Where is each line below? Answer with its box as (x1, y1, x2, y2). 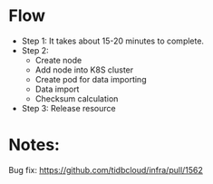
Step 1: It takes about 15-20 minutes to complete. (21, 35, 205, 46)
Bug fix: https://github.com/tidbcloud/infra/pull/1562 (8, 164, 203, 175)
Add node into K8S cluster (34, 64, 134, 75)
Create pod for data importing (34, 73, 147, 84)
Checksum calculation (34, 92, 119, 104)
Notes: (8, 135, 61, 155)
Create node (34, 54, 82, 65)
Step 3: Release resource (21, 102, 116, 113)
